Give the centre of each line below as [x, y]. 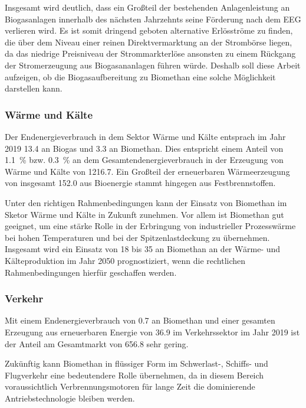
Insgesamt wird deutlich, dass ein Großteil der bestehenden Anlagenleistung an [147, 7]
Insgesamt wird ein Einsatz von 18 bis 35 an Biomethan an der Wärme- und [143, 249]
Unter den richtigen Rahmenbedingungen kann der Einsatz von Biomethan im [146, 202]
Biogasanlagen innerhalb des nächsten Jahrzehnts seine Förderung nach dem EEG [153, 19]
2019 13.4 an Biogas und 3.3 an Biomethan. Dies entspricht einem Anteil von [144, 148]
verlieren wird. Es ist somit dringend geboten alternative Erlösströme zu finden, [149, 30]
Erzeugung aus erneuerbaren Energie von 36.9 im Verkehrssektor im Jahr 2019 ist [152, 332]
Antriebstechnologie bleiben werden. [70, 398]
